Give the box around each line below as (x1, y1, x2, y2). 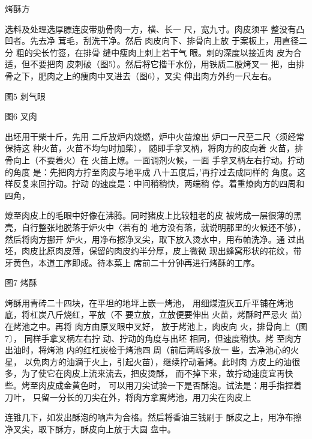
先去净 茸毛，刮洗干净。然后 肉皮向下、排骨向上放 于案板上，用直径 (29, 34, 299, 47)
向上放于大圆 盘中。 (97, 422, 176, 435)
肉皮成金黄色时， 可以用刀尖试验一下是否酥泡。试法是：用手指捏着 (38, 379, 302, 392)
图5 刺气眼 (5, 89, 46, 102)
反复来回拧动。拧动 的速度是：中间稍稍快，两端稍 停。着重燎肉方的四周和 (13, 177, 305, 190)
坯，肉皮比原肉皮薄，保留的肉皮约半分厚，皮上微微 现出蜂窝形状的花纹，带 (5, 244, 302, 257)
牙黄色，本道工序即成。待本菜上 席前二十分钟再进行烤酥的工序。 (5, 256, 260, 268)
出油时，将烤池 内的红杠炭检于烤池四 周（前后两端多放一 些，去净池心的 (5, 344, 290, 356)
